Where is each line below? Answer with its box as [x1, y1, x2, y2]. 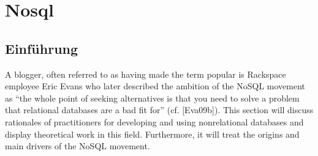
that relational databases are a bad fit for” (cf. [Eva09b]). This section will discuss [5, 103, 314, 116]
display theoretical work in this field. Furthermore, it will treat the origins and [5, 127, 300, 140]
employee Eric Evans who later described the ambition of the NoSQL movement [5, 80, 306, 92]
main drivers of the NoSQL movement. [5, 139, 150, 152]
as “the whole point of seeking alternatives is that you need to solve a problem [5, 91, 300, 104]
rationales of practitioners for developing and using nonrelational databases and [5, 115, 304, 128]
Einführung [5, 39, 78, 58]
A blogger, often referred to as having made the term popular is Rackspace [5, 67, 286, 80]
